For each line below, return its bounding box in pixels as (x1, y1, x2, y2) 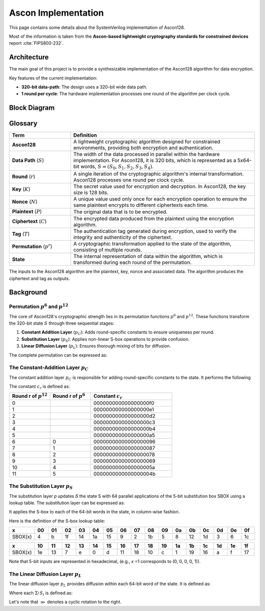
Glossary (9, 119, 38, 127)
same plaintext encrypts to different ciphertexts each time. (73, 202, 209, 208)
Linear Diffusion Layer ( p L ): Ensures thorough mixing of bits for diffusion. (21, 343, 171, 350)
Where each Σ (9, 590, 38, 596)
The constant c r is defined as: (9, 383, 70, 390)
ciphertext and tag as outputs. (9, 275, 70, 281)
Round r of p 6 (53, 392, 85, 399)
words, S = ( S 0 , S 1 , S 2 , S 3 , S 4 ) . (80, 163, 154, 171)
